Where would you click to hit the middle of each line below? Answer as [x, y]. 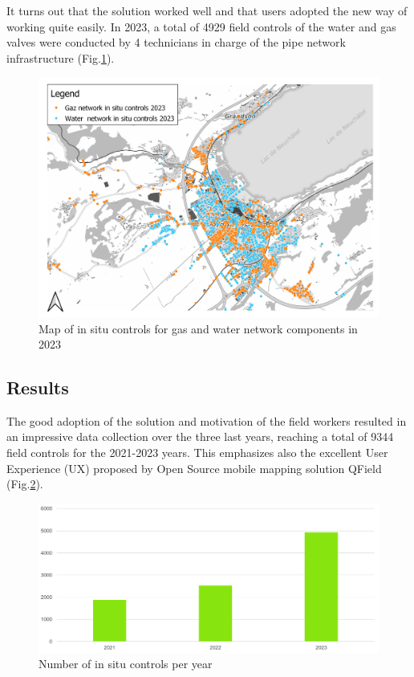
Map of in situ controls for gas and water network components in [198, 328]
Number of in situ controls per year [126, 664]
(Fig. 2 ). [25, 484]
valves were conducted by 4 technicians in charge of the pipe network [176, 42]
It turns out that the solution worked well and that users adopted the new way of [207, 10]
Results [38, 387]
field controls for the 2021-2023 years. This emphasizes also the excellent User [197, 453]
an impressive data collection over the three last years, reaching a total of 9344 [200, 436]
